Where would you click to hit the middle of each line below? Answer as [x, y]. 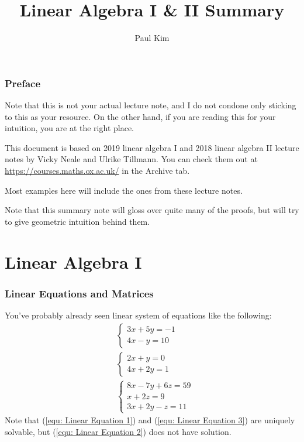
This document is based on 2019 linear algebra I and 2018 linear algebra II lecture [152, 147]
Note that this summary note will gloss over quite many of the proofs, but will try [152, 210]
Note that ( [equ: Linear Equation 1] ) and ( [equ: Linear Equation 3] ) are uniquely [150, 420]
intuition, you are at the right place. [69, 128]
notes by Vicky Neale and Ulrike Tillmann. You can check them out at [131, 159]
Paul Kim [152, 38]
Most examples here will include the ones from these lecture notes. [124, 190]
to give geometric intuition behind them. [77, 221]
